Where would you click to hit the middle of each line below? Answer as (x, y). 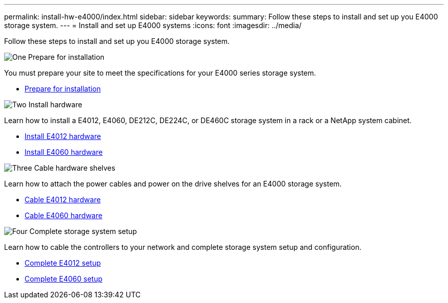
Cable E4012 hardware (63, 200)
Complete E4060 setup (64, 279)
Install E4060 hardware (64, 152)
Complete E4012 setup (63, 263)
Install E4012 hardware (63, 136)
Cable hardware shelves (75, 168)
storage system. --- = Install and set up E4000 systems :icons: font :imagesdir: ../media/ (153, 25)
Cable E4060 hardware (64, 215)
